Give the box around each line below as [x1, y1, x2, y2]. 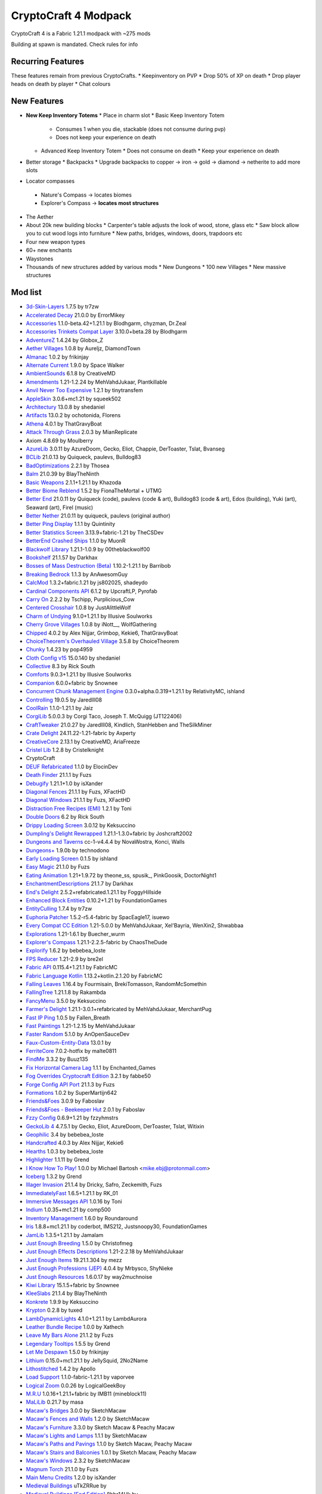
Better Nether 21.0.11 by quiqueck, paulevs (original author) [26, 512, 171, 519]
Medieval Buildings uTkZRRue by [26, 1482, 107, 1489]
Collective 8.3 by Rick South [26, 663, 95, 670]
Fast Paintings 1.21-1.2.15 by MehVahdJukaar [26, 1022, 135, 1029]
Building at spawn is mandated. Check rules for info [11, 41, 138, 48]
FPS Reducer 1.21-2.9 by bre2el [26, 955, 104, 962]
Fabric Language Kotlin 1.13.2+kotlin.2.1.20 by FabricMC [26, 972, 163, 979]
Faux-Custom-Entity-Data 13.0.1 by [26, 1039, 112, 1046]
